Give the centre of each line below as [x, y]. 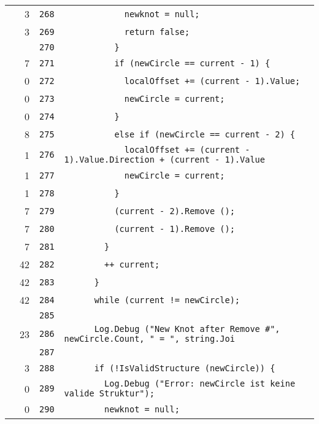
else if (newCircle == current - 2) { [205, 134]
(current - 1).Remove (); [175, 229]
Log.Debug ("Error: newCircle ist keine [200, 384]
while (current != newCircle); [167, 300]
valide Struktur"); [109, 393]
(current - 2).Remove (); [175, 211]
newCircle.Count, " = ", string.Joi [149, 339]
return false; [157, 32]
